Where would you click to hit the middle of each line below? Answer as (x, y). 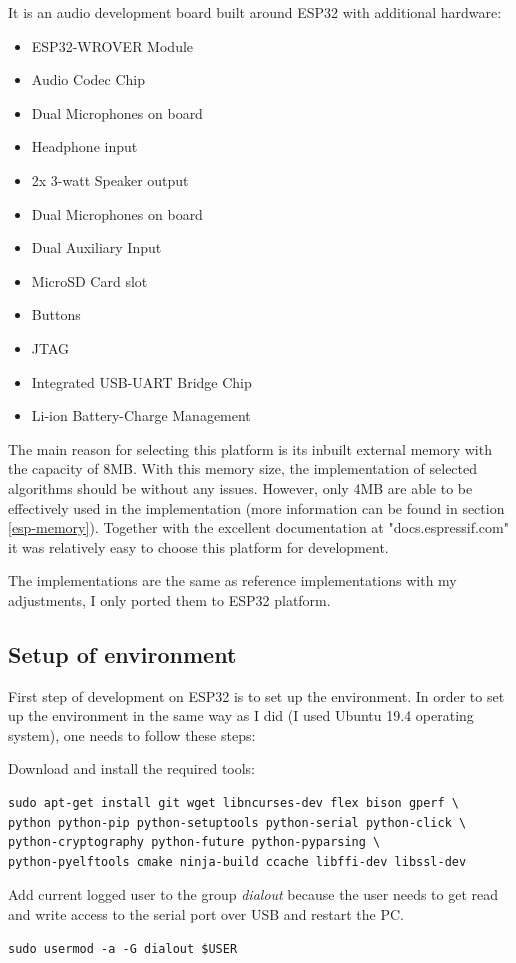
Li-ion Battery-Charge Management (141, 415)
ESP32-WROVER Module (112, 45)
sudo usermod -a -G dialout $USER (123, 948)
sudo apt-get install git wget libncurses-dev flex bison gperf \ (234, 803)
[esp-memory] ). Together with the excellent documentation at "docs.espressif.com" (258, 527)
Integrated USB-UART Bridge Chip (141, 381)
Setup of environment (122, 653)
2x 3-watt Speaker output (110, 179)
